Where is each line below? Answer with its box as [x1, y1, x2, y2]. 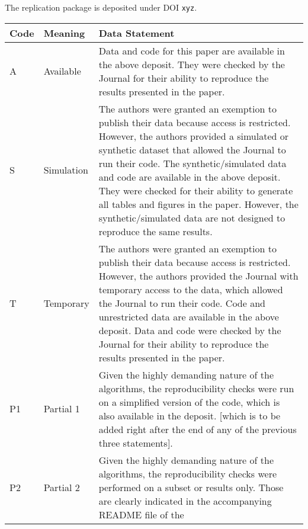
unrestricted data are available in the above [98, 309, 279, 323]
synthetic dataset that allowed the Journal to [98, 142, 286, 156]
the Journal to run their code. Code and [98, 296, 265, 310]
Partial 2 [43, 480, 80, 494]
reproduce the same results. [98, 224, 213, 238]
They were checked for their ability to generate [98, 183, 293, 197]
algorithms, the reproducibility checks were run [98, 381, 294, 395]
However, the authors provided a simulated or [98, 129, 289, 143]
